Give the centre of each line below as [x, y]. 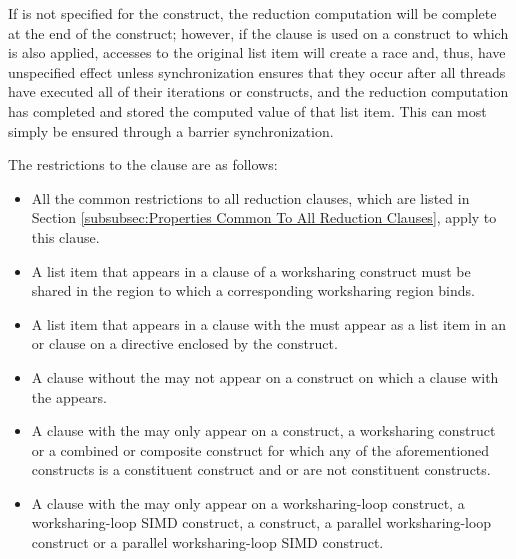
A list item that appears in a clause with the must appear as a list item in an [268, 323]
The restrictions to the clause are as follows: [143, 164]
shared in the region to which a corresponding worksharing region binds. [253, 290]
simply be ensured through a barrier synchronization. [171, 130]
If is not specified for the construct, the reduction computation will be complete [252, 13]
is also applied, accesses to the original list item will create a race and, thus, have [257, 52]
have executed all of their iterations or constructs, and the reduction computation [258, 91]
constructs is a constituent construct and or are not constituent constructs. [261, 469]
